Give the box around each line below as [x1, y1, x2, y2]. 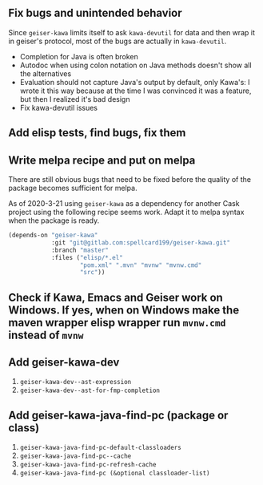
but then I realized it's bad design [19, 94, 130, 103]
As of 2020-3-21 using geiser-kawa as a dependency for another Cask [8, 199, 240, 208]
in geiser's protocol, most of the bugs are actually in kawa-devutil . [8, 36, 227, 46]
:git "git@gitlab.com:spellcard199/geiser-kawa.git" [50, 238, 230, 247]
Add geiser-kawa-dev [8, 356, 120, 370]
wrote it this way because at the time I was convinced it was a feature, [19, 86, 252, 95]
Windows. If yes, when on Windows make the [8, 303, 240, 317]
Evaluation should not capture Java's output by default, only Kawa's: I [19, 77, 250, 87]
